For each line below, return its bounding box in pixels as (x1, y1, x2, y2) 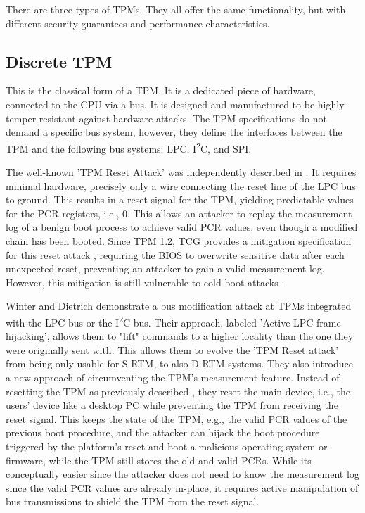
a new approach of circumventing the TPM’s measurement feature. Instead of (6, 369, 340, 384)
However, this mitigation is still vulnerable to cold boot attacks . (6, 274, 285, 289)
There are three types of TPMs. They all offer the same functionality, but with (6, 2, 346, 16)
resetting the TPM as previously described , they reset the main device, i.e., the (6, 384, 350, 398)
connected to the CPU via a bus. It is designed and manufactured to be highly (6, 96, 345, 111)
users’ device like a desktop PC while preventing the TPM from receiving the (6, 398, 338, 412)
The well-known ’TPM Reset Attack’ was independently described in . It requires (6, 165, 357, 179)
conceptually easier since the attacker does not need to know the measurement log (6, 467, 359, 481)
